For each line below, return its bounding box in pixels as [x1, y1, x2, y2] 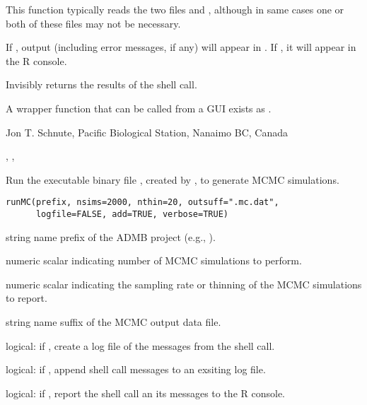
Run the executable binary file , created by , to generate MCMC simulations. [6, 172, 339, 187]
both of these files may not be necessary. [6, 16, 181, 30]
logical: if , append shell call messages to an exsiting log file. [6, 362, 266, 377]
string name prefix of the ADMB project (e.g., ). [6, 229, 216, 244]
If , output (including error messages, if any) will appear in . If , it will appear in [6, 40, 356, 54]
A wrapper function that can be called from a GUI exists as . [6, 100, 272, 115]
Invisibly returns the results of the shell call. [6, 77, 197, 92]
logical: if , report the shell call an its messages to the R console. [6, 385, 286, 400]
